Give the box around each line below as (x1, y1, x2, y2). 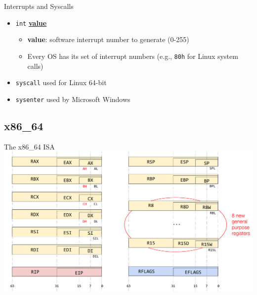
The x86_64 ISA (4, 141, 55, 151)
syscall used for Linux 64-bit (15, 77, 107, 88)
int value (15, 17, 47, 28)
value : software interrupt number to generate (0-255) (27, 34, 189, 45)
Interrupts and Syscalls (4, 1, 74, 11)
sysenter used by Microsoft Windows (15, 94, 130, 104)
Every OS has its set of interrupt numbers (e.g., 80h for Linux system (27, 50, 238, 61)
